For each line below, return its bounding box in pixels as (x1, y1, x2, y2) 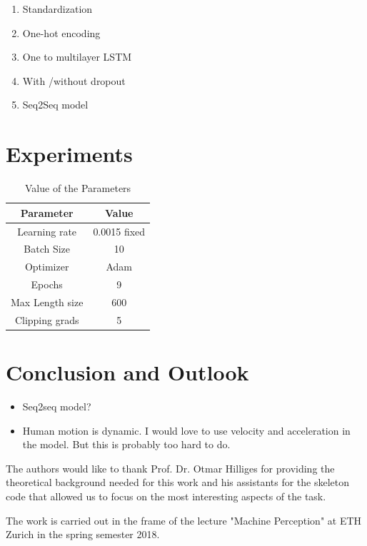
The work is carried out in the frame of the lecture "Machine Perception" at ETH (6, 512, 362, 527)
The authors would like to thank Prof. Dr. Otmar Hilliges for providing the (6, 460, 335, 475)
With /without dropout (22, 73, 126, 88)
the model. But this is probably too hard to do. (22, 437, 231, 452)
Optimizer (24, 259, 69, 274)
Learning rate (17, 223, 77, 238)
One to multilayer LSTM (22, 49, 132, 64)
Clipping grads (14, 312, 79, 327)
